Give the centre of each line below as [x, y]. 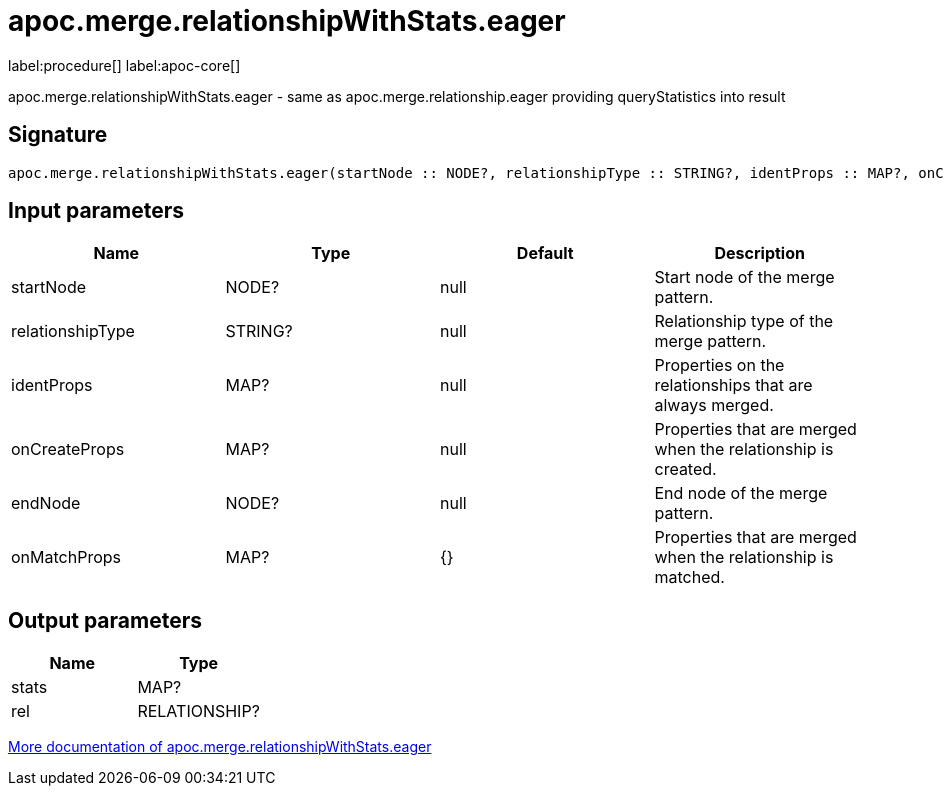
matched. [689, 577]
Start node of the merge [744, 277]
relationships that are [733, 385]
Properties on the [719, 365]
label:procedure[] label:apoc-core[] [124, 65]
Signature [58, 135]
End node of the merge [741, 493]
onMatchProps [66, 557]
